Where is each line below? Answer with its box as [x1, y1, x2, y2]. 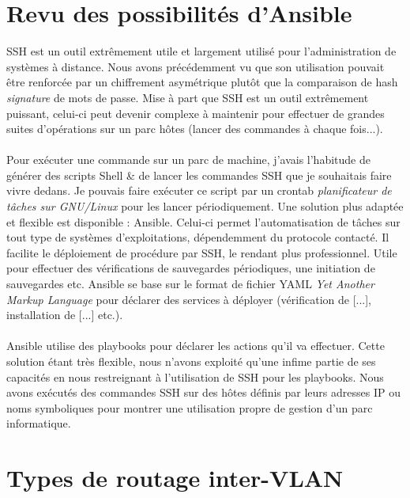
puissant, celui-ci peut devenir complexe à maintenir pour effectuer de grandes [6, 105, 385, 121]
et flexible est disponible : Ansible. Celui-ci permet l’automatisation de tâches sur [6, 213, 401, 230]
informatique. [6, 415, 71, 431]
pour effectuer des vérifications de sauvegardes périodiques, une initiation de [6, 260, 375, 276]
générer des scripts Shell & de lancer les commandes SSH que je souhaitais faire [6, 166, 392, 183]
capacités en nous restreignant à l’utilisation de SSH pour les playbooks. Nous [6, 368, 384, 385]
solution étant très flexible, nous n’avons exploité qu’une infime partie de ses [6, 353, 376, 369]
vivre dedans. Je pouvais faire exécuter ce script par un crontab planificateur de [6, 182, 392, 199]
